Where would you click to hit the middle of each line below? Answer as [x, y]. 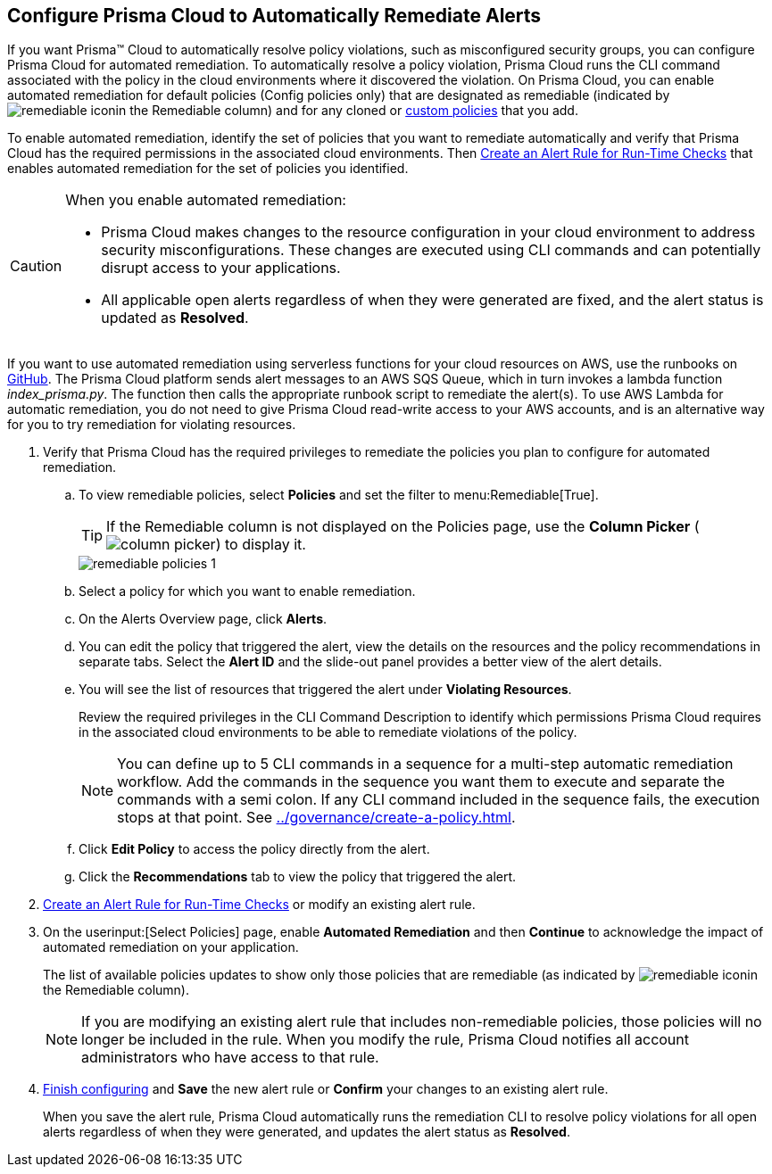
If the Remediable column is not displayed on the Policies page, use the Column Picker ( [403, 527]
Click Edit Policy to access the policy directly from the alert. [254, 849]
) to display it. [261, 545]
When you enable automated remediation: [206, 200]
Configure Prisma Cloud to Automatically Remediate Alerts [274, 16]
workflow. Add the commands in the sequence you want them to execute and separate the [421, 782]
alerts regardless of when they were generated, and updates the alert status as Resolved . [307, 1132]
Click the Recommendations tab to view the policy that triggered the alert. [298, 877]
